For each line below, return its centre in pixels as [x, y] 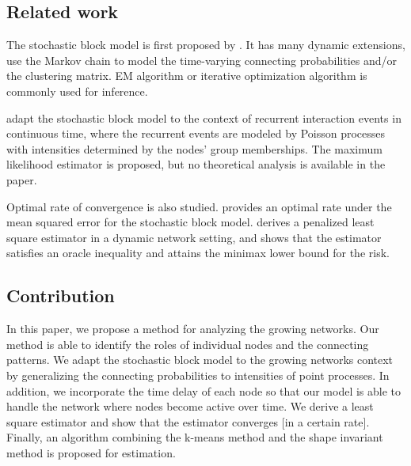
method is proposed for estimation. [91, 452]
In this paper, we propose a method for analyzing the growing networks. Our [193, 329]
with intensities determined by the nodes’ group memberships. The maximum [194, 148]
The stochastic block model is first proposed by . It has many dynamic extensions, [206, 45]
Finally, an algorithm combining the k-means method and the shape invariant [195, 437]
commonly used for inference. [77, 91]
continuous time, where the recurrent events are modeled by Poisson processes [196, 133]
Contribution [61, 296]
